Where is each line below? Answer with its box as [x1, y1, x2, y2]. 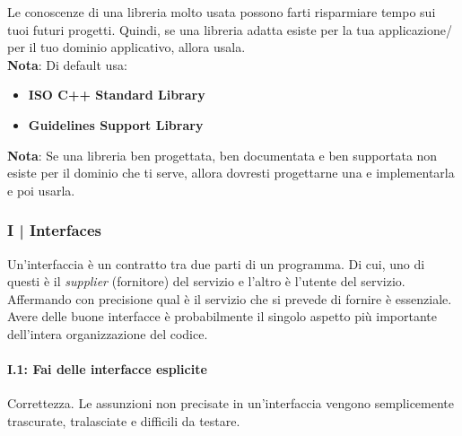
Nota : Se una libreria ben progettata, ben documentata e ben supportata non [7, 145, 438, 164]
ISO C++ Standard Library [28, 85, 205, 104]
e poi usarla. [7, 180, 75, 199]
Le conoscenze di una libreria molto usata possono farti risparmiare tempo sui [7, 3, 436, 21]
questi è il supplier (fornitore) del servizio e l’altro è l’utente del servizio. [7, 272, 405, 291]
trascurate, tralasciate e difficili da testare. [7, 411, 240, 430]
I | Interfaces [7, 219, 101, 241]
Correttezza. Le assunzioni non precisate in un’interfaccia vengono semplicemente [7, 394, 455, 413]
